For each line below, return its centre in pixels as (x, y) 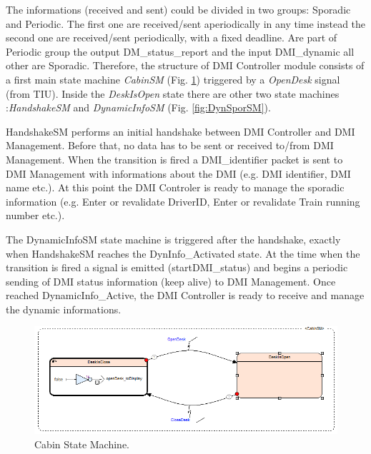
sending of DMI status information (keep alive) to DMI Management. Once (171, 281)
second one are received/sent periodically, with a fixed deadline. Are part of (172, 37)
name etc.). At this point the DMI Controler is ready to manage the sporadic (175, 187)
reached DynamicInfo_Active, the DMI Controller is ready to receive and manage (185, 295)
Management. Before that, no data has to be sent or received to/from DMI (170, 145)
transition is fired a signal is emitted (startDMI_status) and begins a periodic (177, 267)
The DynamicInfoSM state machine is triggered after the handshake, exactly (173, 239)
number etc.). (35, 215)
